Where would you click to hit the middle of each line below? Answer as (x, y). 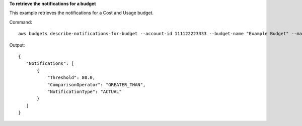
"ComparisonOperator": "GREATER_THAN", (96, 85)
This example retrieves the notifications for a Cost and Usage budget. (81, 13)
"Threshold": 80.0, (71, 78)
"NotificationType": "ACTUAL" (84, 91)
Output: (17, 45)
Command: (21, 22)
